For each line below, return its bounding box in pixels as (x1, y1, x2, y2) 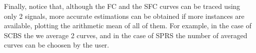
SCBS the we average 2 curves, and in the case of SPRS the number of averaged (4, 30, 248, 40)
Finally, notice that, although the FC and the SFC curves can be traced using (4, 1, 240, 11)
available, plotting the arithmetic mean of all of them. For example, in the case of (4, 20, 252, 31)
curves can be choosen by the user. (4, 40, 109, 50)
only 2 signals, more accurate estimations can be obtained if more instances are (4, 10, 245, 21)
